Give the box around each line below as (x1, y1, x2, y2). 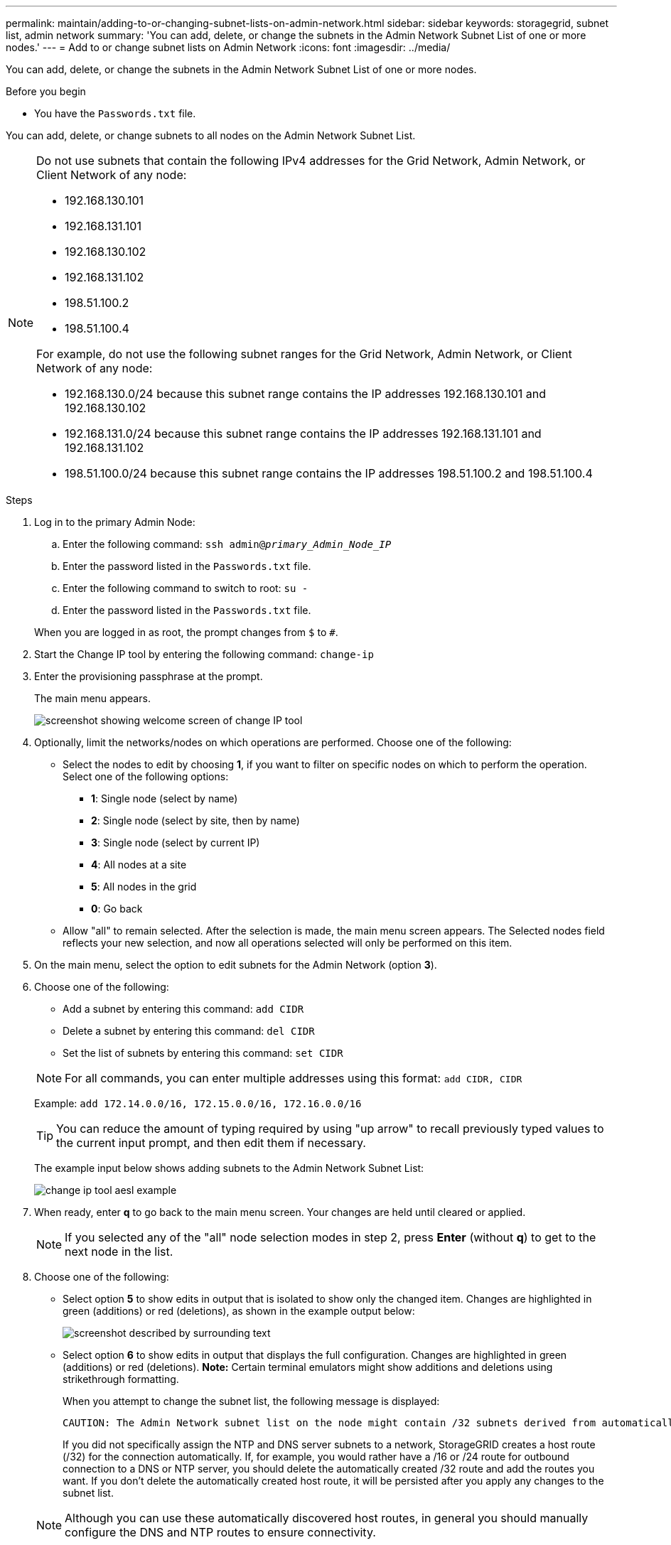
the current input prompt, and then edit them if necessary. (56, 1136, 366, 1150)
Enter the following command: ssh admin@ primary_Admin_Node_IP (63, 538, 392, 550)
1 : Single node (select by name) (91, 792, 238, 804)
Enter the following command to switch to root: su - (63, 582, 308, 594)
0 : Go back (91, 903, 143, 915)
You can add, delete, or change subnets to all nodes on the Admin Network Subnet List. (6, 129, 416, 141)
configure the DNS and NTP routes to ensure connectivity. (65, 1525, 376, 1539)
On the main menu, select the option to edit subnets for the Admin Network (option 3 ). (34, 959, 437, 971)
